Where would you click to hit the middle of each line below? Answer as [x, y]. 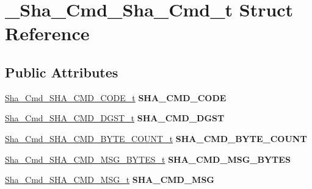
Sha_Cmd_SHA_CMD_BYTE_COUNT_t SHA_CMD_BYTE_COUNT [156, 138]
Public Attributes [62, 72]
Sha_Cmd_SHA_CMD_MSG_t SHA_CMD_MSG [110, 180]
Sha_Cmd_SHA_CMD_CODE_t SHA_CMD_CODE [116, 97]
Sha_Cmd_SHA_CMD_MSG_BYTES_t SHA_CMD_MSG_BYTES [148, 159]
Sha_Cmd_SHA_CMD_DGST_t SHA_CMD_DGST [115, 118]
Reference [47, 33]
